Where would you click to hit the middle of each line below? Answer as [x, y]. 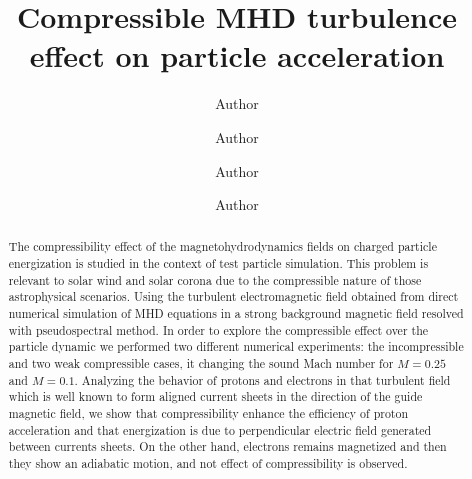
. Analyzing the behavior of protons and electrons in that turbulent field [262, 379]
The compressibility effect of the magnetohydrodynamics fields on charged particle [222, 246]
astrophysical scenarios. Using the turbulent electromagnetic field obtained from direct [233, 296]
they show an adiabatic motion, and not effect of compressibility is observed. [208, 463]
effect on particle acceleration [237, 55]
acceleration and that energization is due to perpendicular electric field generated [220, 429]
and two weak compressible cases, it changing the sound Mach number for [201, 363]
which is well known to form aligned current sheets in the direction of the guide [215, 396]
